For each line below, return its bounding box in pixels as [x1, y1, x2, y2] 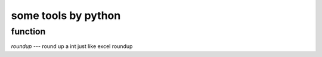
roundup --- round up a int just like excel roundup [11, 43, 133, 50]
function [11, 26, 46, 37]
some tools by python [11, 9, 121, 22]
